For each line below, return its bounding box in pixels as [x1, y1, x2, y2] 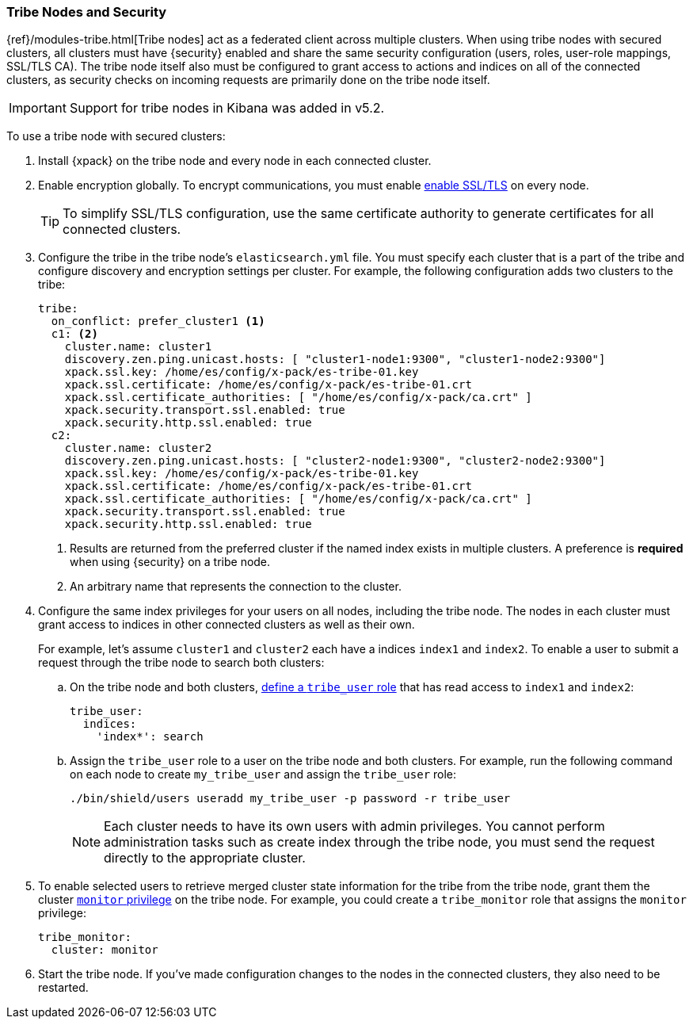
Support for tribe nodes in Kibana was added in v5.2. [69, 100, 385, 117]
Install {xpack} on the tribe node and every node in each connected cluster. [38, 154, 432, 168]
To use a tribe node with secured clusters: [6, 129, 226, 143]
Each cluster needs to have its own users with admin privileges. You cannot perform [104, 818, 605, 835]
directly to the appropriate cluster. [104, 850, 306, 866]
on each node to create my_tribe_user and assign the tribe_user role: [70, 767, 457, 782]
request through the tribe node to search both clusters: [38, 656, 325, 670]
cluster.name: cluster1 [64, 340, 212, 354]
